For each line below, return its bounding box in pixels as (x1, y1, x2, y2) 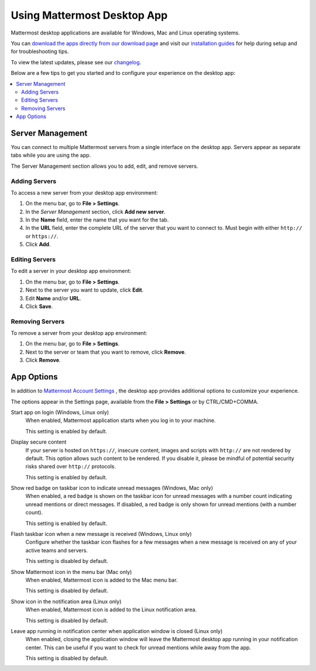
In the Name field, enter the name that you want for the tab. (25, 216, 169, 223)
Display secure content (11, 438, 67, 445)
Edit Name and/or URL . (25, 295, 81, 302)
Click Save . (25, 303, 53, 310)
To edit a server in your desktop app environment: (11, 268, 132, 275)
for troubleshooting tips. (11, 48, 69, 55)
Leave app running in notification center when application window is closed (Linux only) (11, 627, 223, 634)
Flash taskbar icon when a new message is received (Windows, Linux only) (11, 531, 193, 538)
